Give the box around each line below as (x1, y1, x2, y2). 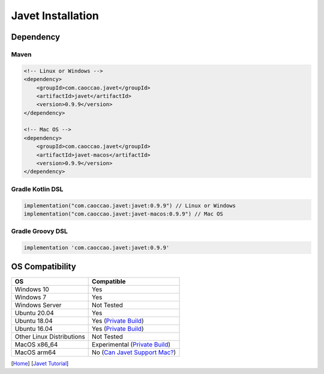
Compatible (92, 277, 126, 285)
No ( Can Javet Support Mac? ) (92, 348, 176, 357)
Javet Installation (11, 9, 99, 22)
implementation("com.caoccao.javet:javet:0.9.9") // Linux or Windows (23, 202, 236, 209)
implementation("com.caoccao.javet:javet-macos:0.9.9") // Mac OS (23, 210, 223, 217)
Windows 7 (14, 293, 47, 301)
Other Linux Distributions (14, 332, 85, 340)
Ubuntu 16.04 (14, 324, 53, 333)
